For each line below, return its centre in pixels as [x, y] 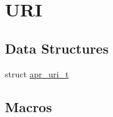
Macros [28, 106]
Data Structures [57, 48]
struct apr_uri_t [37, 73]
